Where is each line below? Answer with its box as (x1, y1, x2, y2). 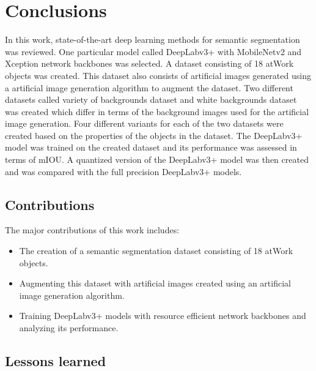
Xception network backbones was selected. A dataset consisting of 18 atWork (5, 57, 294, 70)
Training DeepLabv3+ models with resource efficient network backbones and (19, 309, 306, 322)
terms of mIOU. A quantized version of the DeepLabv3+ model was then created (5, 153, 309, 166)
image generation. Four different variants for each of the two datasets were (5, 117, 284, 130)
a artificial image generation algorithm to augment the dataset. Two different (5, 81, 293, 94)
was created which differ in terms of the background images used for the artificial (5, 105, 309, 118)
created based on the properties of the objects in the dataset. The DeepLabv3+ (5, 129, 303, 141)
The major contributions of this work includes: (5, 223, 180, 236)
